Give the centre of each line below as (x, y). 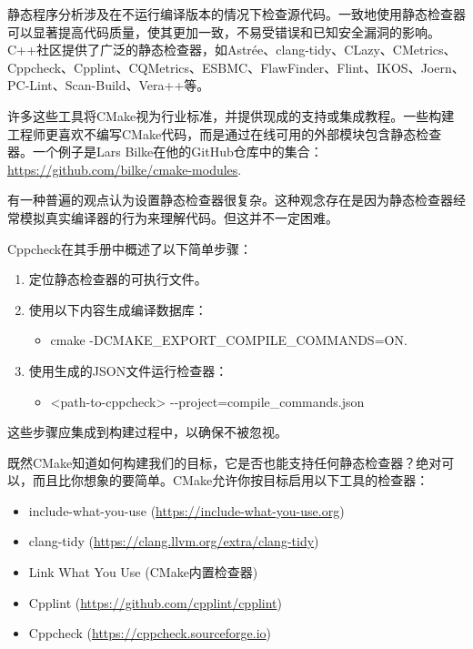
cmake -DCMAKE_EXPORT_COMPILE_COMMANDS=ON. (229, 340)
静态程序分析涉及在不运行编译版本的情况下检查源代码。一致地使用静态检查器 (236, 14)
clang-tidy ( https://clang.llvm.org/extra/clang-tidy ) (174, 541)
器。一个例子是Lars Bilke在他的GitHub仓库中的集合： (165, 152)
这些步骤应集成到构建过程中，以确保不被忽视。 (147, 432)
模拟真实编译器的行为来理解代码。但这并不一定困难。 (179, 217)
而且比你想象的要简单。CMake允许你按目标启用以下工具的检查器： (231, 480)
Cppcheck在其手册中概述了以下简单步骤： (130, 248)
